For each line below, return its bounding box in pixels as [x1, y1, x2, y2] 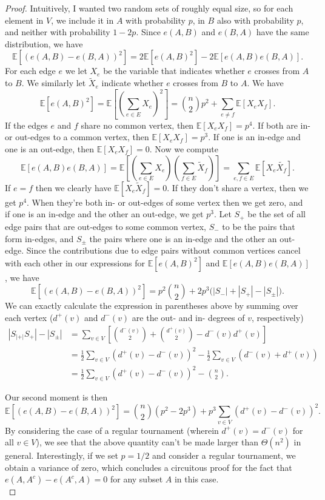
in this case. [174, 473, 219, 485]
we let [65, 64, 87, 77]
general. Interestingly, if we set [5, 449, 118, 462]
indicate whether [101, 76, 164, 89]
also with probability [216, 13, 294, 26]
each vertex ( [5, 311, 53, 323]
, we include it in [51, 13, 114, 26]
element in [5, 13, 44, 26]
